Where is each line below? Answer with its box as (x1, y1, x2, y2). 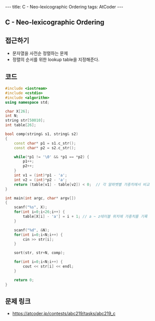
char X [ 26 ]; (5, 109, 30, 114)
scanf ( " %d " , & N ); (14, 227, 50, 233)
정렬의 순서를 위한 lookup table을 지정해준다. (12, 57, 100, 63)
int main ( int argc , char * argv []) (5, 195, 77, 200)
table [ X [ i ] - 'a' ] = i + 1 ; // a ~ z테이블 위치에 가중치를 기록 (23, 214, 148, 219)
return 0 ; (14, 277, 35, 282)
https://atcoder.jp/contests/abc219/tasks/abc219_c (12, 311, 116, 317)
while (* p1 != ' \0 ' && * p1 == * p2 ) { (14, 154, 90, 159)
